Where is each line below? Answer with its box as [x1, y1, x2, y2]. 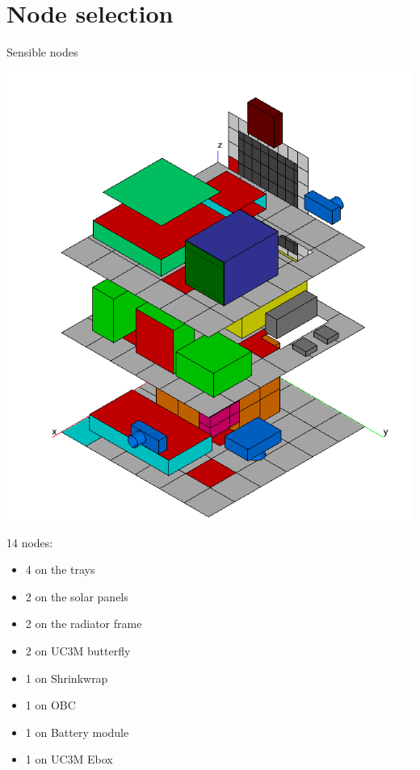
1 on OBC [25, 697, 76, 714]
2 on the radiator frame [25, 615, 142, 632]
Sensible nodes [6, 44, 78, 61]
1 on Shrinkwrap [25, 669, 108, 686]
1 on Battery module [25, 723, 129, 740]
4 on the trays [25, 561, 95, 578]
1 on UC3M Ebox [25, 751, 113, 768]
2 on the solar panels [25, 588, 128, 605]
